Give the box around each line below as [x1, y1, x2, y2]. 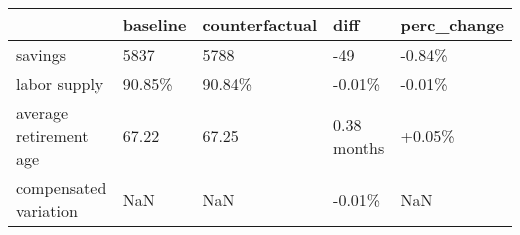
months [333, 135, 385, 159]
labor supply [16, 72, 104, 95]
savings [16, 43, 66, 66]
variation [16, 199, 78, 222]
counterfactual [202, 13, 318, 36]
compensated [16, 176, 107, 199]
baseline [122, 13, 187, 36]
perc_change [400, 13, 504, 36]
